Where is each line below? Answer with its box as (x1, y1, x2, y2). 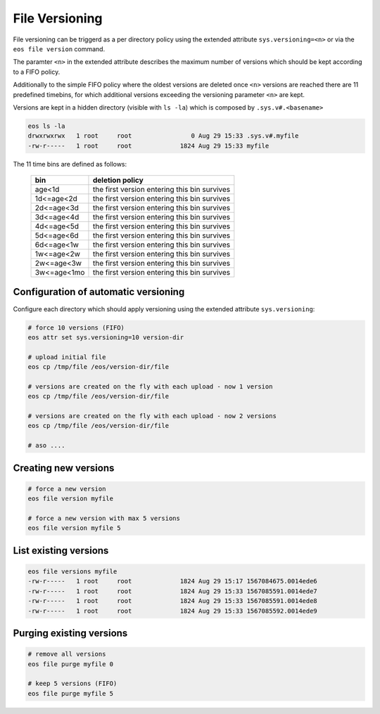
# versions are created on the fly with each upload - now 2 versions (27, 412, 277, 420)
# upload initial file (27, 353, 106, 361)
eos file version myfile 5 (27, 524, 121, 532)
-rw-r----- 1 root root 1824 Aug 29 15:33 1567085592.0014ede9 (27, 606, 318, 615)
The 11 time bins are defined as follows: (13, 160, 127, 168)
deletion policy (92, 176, 144, 186)
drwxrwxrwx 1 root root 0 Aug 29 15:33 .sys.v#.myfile (27, 132, 299, 140)
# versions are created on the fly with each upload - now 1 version (27, 382, 273, 390)
